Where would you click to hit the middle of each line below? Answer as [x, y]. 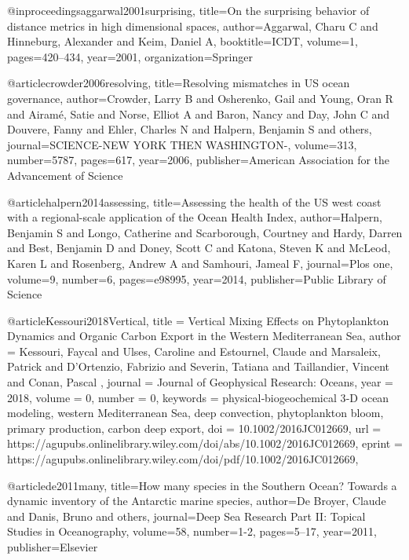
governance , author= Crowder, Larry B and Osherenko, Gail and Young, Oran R [200, 98]
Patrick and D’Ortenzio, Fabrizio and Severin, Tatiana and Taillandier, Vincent [198, 366]
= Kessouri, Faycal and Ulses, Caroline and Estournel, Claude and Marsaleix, [194, 351]
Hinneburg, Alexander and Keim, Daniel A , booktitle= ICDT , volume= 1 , [183, 41]
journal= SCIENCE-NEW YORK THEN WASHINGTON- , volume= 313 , [182, 144]
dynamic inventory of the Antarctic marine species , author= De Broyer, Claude [197, 501]
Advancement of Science [65, 175]
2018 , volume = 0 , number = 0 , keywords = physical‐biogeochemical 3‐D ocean [198, 397]
